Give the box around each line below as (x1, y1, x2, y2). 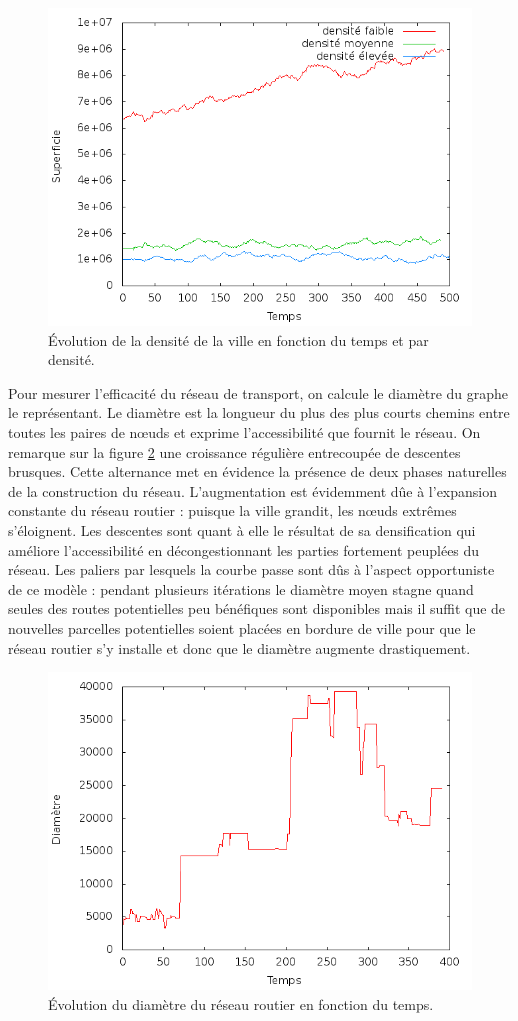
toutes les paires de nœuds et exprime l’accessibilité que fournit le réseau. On (8, 421, 481, 442)
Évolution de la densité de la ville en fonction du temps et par (48, 329, 429, 350)
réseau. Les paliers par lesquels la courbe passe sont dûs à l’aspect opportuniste (8, 559, 495, 580)
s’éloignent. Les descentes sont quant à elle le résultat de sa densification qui (8, 519, 476, 540)
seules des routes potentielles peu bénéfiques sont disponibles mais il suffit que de (8, 598, 506, 619)
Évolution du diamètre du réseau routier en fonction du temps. (48, 993, 434, 1014)
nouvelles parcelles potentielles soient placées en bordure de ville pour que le (8, 617, 476, 638)
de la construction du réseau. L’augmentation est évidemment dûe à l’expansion (8, 480, 498, 501)
